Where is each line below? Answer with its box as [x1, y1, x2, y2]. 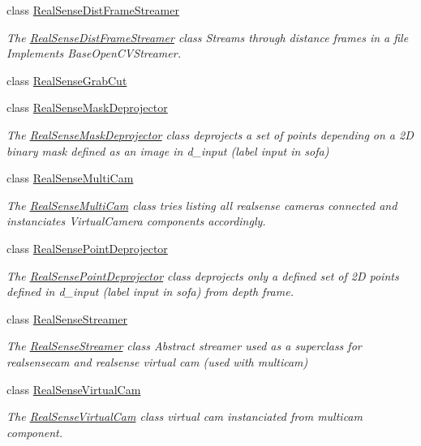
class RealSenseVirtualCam [6, 380, 141, 397]
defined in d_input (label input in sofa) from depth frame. [6, 283, 294, 300]
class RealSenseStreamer [6, 310, 128, 327]
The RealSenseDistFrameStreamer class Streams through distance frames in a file [6, 28, 409, 45]
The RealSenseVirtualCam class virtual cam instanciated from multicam [6, 408, 363, 425]
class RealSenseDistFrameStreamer [6, 2, 179, 18]
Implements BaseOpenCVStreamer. [6, 45, 181, 62]
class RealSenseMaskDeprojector [6, 99, 168, 116]
